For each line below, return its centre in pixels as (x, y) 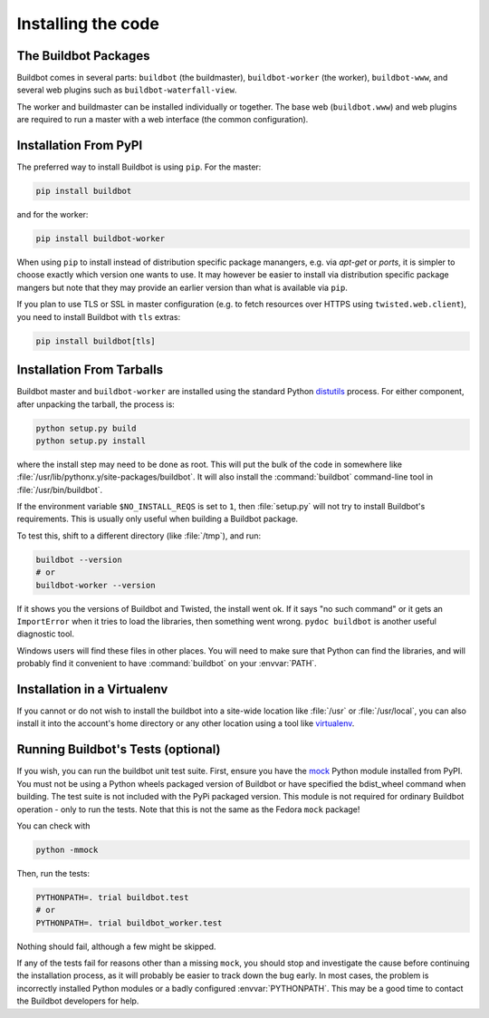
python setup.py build (86, 428)
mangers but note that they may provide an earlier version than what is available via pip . (182, 287)
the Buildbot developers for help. (78, 1001)
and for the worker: (53, 215)
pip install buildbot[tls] (96, 341)
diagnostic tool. (46, 634)
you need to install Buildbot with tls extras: (99, 316)
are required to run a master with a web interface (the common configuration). (163, 120)
